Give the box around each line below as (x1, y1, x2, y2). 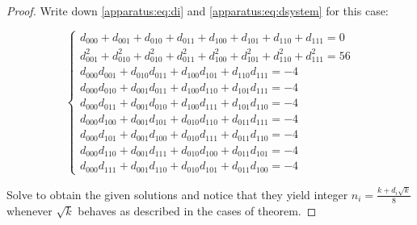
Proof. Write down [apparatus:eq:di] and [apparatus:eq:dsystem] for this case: (6, 2, 389, 19)
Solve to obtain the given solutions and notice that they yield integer (6, 185, 348, 202)
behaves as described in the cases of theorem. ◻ (78, 202, 317, 219)
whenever (6, 202, 53, 219)
